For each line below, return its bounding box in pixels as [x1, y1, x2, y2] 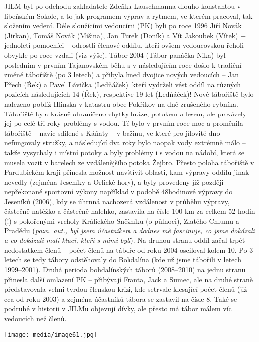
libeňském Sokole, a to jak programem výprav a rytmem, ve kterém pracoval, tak [4, 10, 253, 21]
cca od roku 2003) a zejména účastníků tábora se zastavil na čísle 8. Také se [4, 293, 237, 304]
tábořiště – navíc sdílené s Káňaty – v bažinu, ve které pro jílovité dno [4, 127, 220, 138]
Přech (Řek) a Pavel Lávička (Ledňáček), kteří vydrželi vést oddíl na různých [4, 79, 241, 89]
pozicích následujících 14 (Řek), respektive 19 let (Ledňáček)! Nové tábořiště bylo [4, 89, 254, 99]
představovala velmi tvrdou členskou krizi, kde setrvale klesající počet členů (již [4, 284, 247, 294]
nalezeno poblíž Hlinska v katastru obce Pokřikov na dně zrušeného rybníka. [4, 98, 238, 109]
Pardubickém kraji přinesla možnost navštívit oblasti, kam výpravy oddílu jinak [4, 167, 249, 177]
